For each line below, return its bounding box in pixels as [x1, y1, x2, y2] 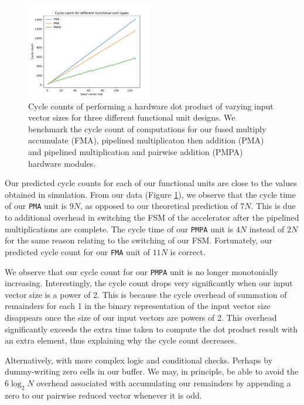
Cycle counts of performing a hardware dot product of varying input [28, 99, 274, 112]
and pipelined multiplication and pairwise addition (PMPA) [28, 145, 243, 157]
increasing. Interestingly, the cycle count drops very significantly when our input [5, 277, 293, 289]
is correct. [170, 245, 206, 258]
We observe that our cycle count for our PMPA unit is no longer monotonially [5, 265, 278, 277]
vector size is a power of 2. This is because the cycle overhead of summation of [5, 288, 287, 300]
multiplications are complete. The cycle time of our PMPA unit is [5, 222, 234, 235]
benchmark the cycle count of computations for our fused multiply [28, 122, 267, 135]
